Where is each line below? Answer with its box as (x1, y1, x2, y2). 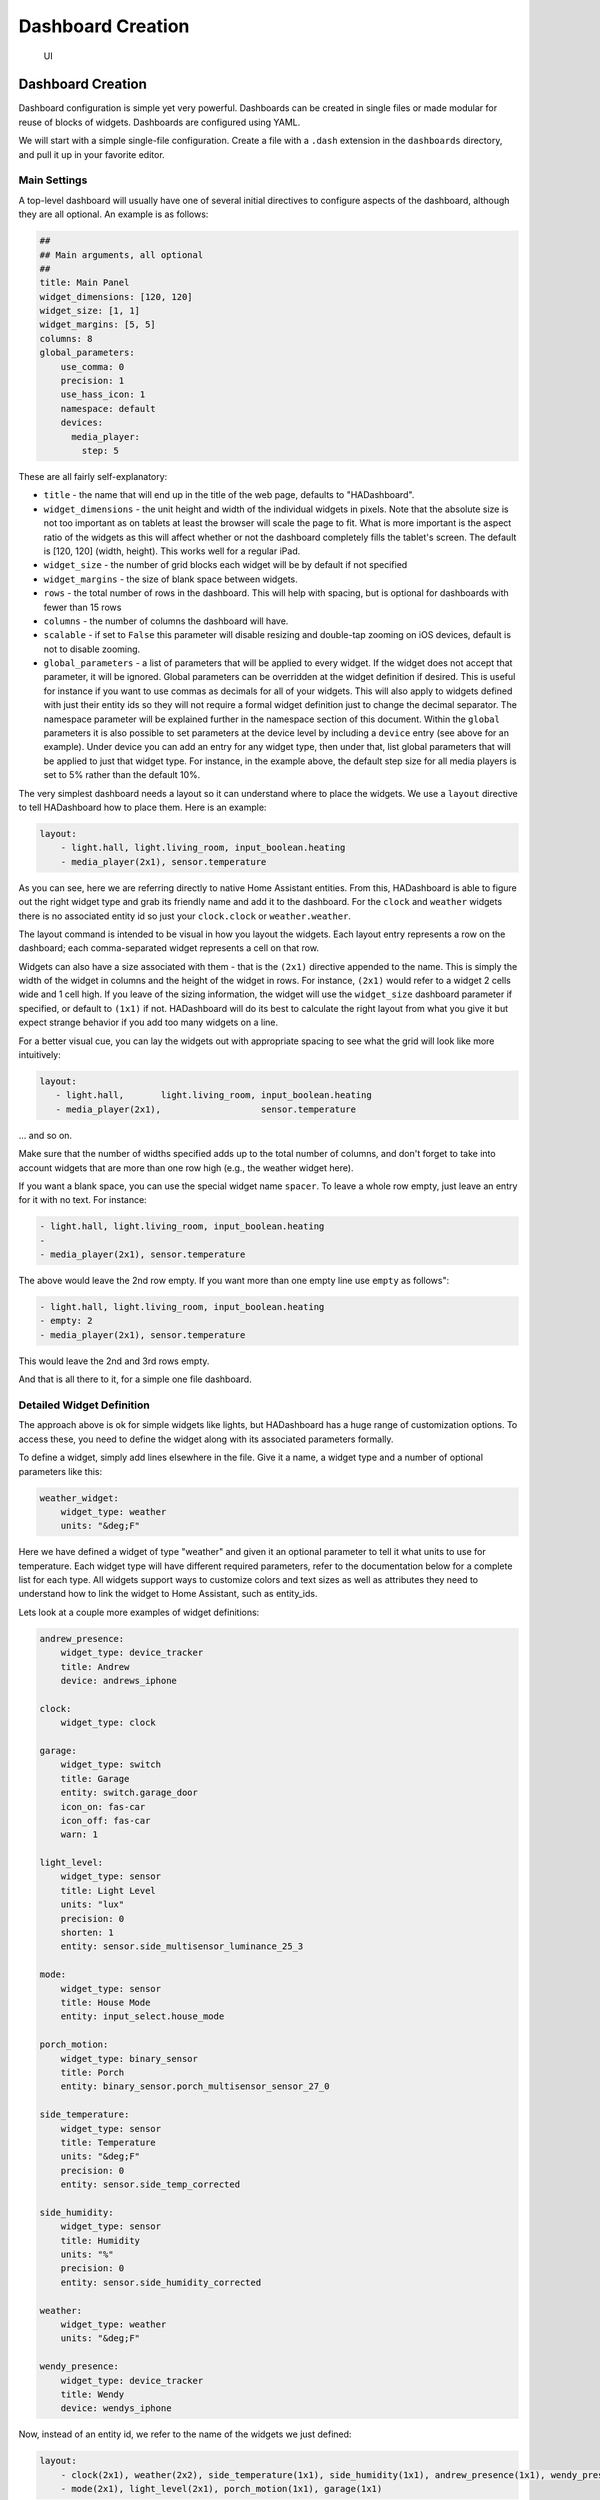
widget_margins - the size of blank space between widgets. (43, 573, 299, 585)
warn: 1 (60, 1829, 99, 1840)
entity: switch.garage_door (60, 1787, 199, 1799)
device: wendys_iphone (60, 2403, 172, 2414)
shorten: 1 (60, 1927, 114, 1939)
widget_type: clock (60, 1717, 157, 1729)
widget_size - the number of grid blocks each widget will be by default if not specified (43, 559, 408, 571)
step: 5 (81, 445, 120, 456)
